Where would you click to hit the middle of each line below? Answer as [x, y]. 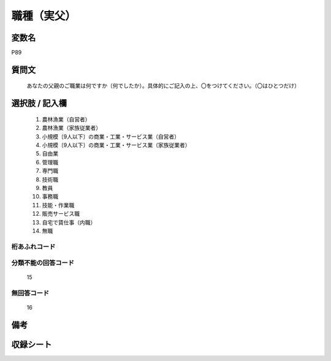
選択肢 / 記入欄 [39, 103]
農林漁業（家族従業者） [71, 128]
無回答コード [30, 293]
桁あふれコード [33, 246]
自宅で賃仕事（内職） [69, 222]
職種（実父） [44, 16]
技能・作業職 [58, 205]
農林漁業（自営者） [66, 119]
